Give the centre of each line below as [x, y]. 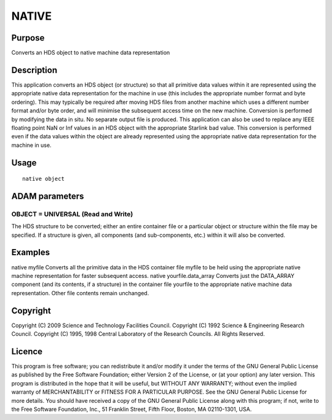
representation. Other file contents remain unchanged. [80, 293]
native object [43, 179]
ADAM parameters [48, 196]
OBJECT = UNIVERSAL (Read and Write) [72, 214]
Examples [31, 252]
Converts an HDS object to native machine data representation [91, 53]
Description [34, 70]
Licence [27, 351]
